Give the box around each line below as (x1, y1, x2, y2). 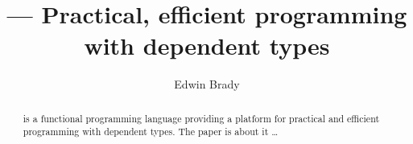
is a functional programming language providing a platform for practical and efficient (23, 111, 380, 125)
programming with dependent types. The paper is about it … (23, 125, 279, 138)
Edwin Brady (174, 76, 240, 93)
